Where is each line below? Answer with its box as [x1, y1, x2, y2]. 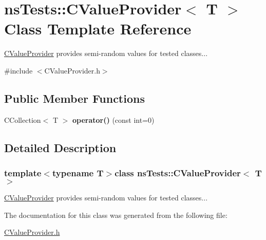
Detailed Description [4, 139, 117, 155]
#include [4, 65, 33, 76]
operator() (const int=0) [72, 114, 155, 125]
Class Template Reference [4, 18, 192, 39]
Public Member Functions [4, 90, 145, 106]
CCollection [4, 114, 41, 125]
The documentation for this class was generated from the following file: [4, 209, 227, 220]
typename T [52, 167, 104, 179]
